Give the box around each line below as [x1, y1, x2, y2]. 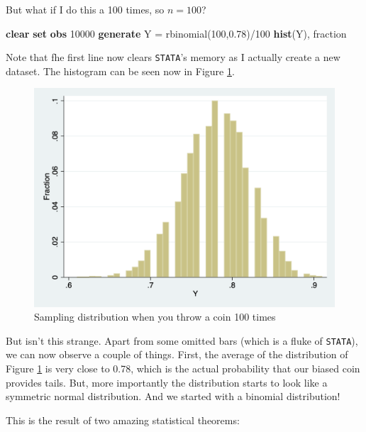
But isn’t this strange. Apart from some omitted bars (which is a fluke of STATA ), [6, 333, 358, 348]
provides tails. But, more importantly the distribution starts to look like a [6, 375, 328, 389]
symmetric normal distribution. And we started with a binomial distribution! [6, 389, 340, 404]
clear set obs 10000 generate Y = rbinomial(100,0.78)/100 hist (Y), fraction [6, 26, 347, 40]
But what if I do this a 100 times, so [6, 2, 165, 16]
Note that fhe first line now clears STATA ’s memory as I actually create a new [6, 50, 340, 65]
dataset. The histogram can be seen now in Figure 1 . [6, 63, 235, 78]
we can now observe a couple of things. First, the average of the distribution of [6, 347, 348, 362]
